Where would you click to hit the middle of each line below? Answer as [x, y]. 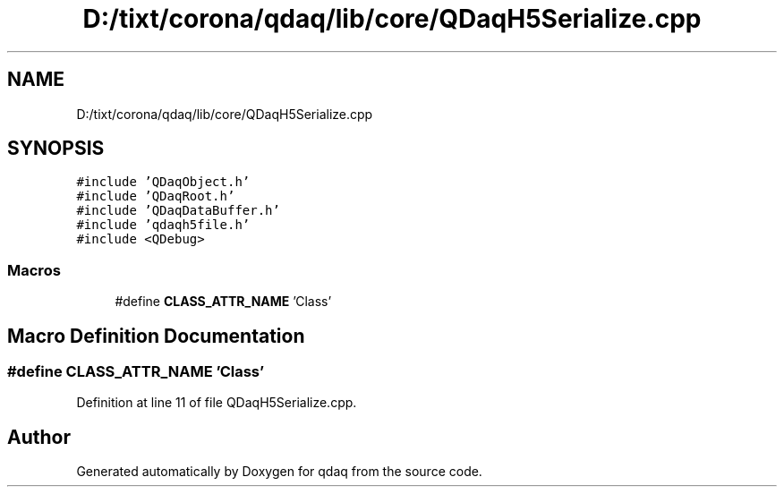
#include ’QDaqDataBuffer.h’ [178, 211]
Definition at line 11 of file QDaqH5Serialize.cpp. [217, 403]
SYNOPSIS [56, 149]
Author [39, 437]
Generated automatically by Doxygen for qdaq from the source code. [279, 472]
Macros [34, 270]
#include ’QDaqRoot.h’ [156, 196]
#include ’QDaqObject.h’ [163, 182]
